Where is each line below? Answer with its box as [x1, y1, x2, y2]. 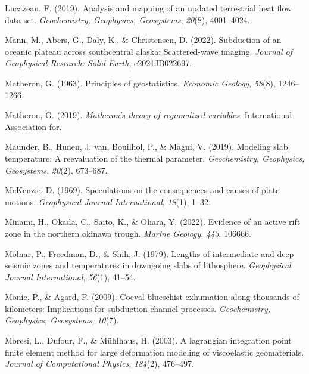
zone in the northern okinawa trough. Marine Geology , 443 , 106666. [5, 227, 251, 239]
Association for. [5, 120, 62, 132]
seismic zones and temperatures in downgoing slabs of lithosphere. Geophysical [5, 259, 291, 271]
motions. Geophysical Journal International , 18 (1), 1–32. [5, 195, 211, 208]
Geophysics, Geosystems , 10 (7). [5, 314, 119, 326]
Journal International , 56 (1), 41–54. [5, 270, 136, 283]
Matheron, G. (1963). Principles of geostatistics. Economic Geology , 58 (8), [5, 76, 276, 89]
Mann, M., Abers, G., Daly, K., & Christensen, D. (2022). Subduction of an [5, 33, 282, 46]
